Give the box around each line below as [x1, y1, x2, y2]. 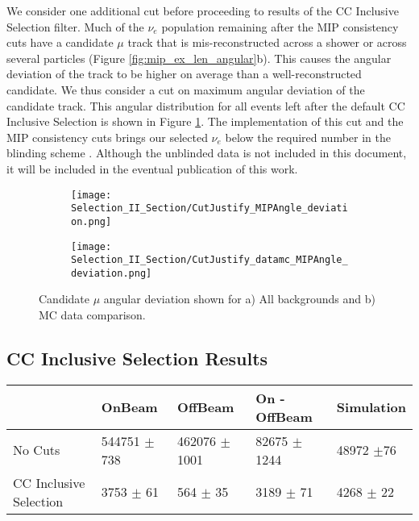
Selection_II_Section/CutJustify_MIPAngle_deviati [71, 202, 348, 215]
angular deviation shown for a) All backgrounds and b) [103, 290, 375, 307]
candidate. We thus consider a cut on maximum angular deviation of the [6, 81, 365, 98]
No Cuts [13, 440, 60, 460]
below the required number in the [225, 128, 391, 145]
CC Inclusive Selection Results [6, 346, 268, 371]
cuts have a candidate [6, 34, 114, 51]
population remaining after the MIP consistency [161, 18, 399, 35]
